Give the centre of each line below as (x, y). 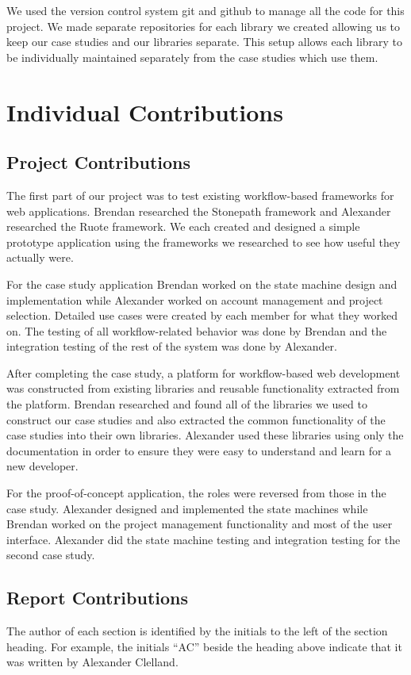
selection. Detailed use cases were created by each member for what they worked (202, 315)
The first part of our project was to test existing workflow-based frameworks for (200, 195)
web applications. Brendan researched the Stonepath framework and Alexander (199, 211)
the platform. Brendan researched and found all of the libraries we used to (187, 404)
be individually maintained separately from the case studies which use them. (192, 57)
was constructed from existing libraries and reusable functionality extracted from (203, 388)
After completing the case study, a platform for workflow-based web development (204, 372)
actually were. (40, 257)
